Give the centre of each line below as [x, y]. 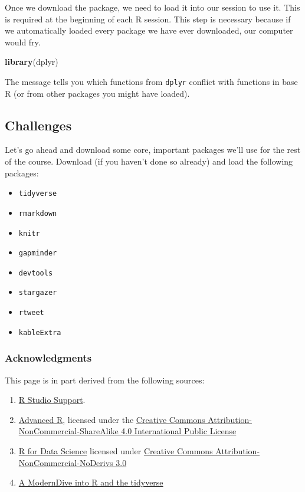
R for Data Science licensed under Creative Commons [116, 451]
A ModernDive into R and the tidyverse [91, 482]
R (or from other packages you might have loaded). [97, 93]
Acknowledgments [48, 358]
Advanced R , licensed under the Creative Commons [112, 419]
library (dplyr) [32, 62]
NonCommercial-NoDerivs [66, 462]
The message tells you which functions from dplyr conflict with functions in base [151, 81]
